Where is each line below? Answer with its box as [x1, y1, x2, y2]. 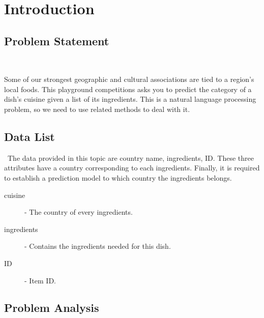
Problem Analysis [4, 300, 99, 315]
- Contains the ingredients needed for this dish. [24, 241, 171, 251]
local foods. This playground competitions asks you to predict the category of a [4, 83, 252, 94]
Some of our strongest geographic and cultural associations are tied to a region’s [4, 74, 254, 84]
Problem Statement [4, 33, 109, 48]
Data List [4, 128, 55, 144]
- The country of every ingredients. [24, 207, 133, 217]
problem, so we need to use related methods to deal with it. [4, 103, 190, 114]
